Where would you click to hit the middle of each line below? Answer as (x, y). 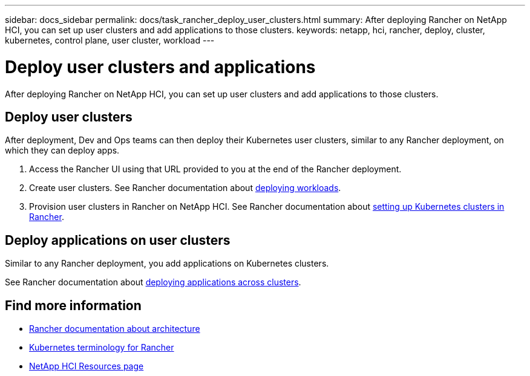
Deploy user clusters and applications (160, 67)
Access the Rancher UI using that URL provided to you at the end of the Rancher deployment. (215, 169)
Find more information (73, 305)
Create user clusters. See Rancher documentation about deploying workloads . (185, 188)
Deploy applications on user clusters (118, 240)
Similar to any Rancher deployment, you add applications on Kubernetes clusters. (167, 264)
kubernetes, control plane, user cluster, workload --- (110, 40)
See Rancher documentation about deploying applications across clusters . (153, 282)
